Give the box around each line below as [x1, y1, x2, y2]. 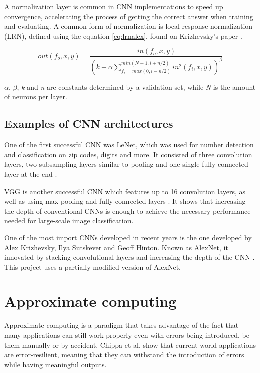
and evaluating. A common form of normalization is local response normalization [4, 21, 253, 31]
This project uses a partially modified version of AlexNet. [4, 261, 181, 272]
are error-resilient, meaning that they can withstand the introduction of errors [4, 349, 244, 360]
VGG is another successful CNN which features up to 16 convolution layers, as [4, 185, 246, 196]
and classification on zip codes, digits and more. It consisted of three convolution [4, 149, 252, 159]
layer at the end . [4, 168, 57, 179]
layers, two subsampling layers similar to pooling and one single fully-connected [4, 159, 248, 169]
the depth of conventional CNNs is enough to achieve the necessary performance [4, 205, 251, 216]
